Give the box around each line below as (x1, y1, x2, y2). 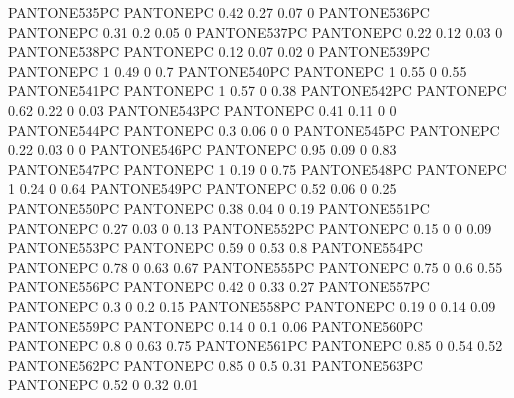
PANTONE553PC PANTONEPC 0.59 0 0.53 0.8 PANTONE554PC (8, 237, 423, 258)
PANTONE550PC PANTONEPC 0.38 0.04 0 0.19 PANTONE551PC (8, 197, 430, 218)
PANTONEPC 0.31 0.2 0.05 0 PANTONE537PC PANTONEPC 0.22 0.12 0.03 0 (8, 21, 503, 42)
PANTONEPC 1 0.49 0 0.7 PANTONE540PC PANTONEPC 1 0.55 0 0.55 (8, 60, 467, 81)
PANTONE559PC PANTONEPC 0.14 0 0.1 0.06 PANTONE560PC (8, 315, 423, 336)
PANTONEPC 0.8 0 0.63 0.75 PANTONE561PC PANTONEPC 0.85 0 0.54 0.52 (8, 335, 503, 356)
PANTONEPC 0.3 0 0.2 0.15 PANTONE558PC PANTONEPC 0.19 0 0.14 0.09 (8, 295, 496, 316)
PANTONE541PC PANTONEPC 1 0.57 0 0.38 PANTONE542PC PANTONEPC (8, 80, 507, 101)
